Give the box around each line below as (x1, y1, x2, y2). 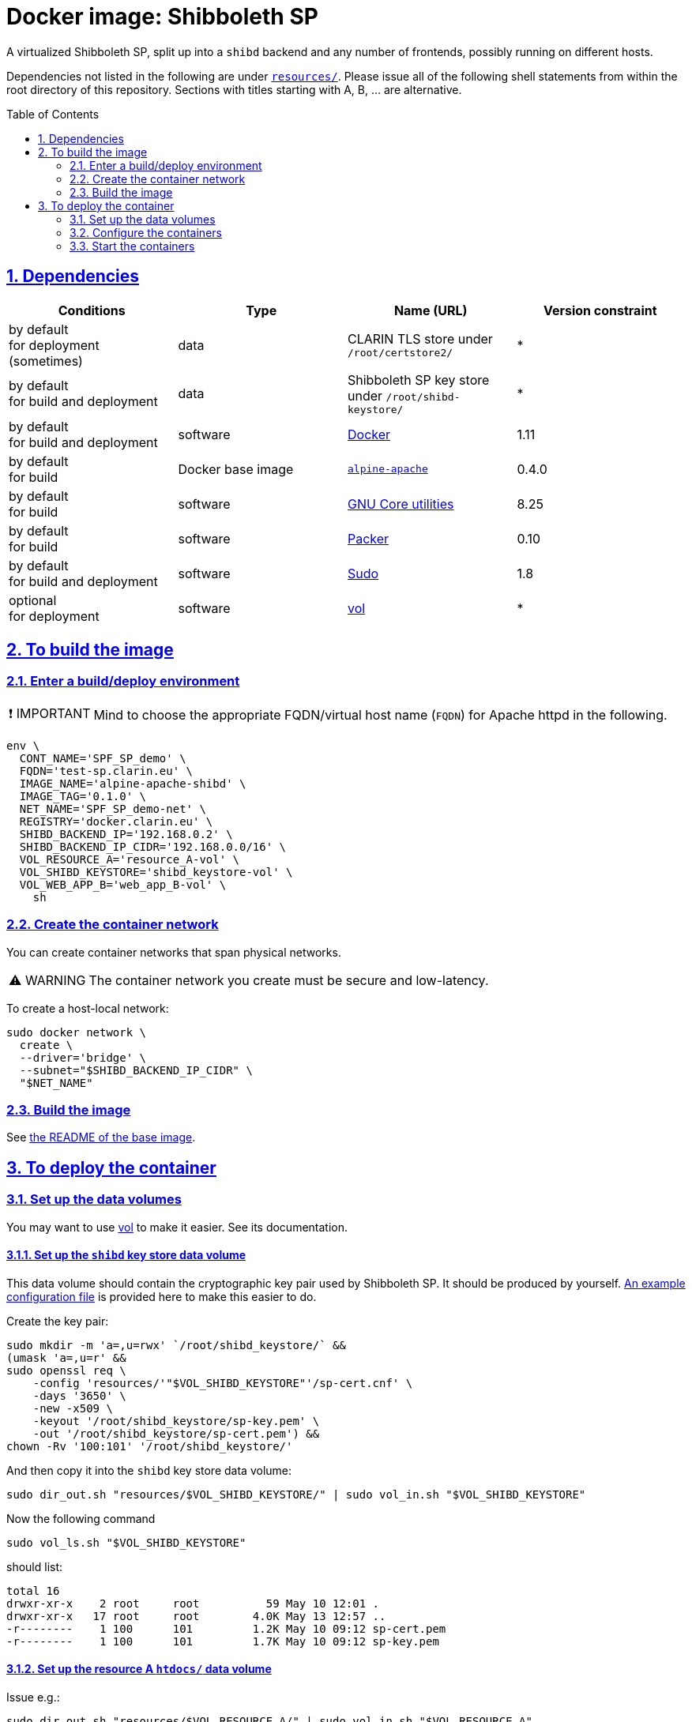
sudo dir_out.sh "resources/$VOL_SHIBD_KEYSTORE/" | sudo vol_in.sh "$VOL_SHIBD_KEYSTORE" (6, 1487, 586, 1501)
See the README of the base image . (6, 1130, 196, 1145)
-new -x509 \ (32, 1401, 113, 1415)
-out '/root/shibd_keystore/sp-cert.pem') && (32, 1427, 320, 1440)
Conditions (58, 302, 126, 318)
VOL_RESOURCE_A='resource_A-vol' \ (19, 852, 240, 866)
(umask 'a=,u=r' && (6, 1351, 126, 1364)
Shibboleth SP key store (348, 371, 490, 388)
